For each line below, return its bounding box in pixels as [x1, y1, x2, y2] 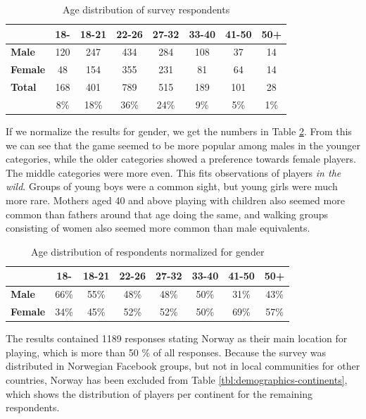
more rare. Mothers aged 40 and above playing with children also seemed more [6, 193, 345, 208]
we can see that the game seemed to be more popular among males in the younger [6, 137, 360, 152]
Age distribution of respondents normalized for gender [30, 244, 265, 258]
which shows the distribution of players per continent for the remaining [6, 386, 313, 401]
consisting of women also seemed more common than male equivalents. [6, 220, 310, 235]
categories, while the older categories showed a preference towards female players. [6, 151, 356, 166]
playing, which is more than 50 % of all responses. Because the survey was [6, 344, 327, 359]
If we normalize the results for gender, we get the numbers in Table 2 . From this [6, 124, 352, 139]
